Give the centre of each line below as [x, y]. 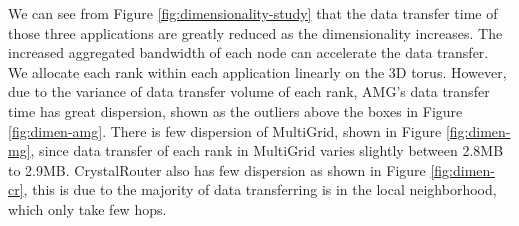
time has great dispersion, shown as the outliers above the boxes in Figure [235, 110]
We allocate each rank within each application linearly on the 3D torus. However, [257, 71]
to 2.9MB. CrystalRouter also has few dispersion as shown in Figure [217, 169]
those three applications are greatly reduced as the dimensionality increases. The [255, 32]
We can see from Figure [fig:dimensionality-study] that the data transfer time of [253, 13]
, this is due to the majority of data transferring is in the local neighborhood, [260, 189]
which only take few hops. [87, 208]
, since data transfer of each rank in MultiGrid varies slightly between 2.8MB [267, 150]
